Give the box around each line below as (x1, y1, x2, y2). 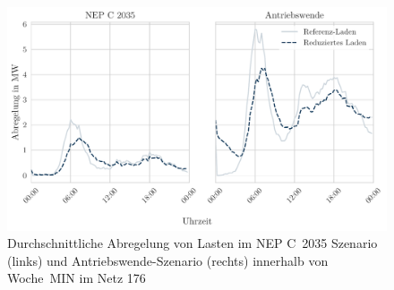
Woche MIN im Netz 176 (7, 269, 146, 287)
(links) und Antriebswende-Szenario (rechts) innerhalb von (7, 251, 329, 269)
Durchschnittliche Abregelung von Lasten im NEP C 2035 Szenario (7, 234, 378, 252)
